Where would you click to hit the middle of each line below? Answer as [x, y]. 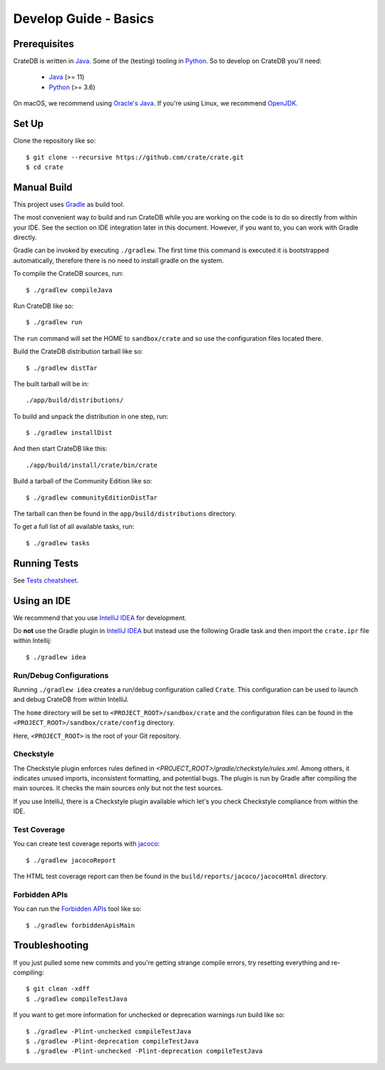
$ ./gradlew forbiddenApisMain [81, 925]
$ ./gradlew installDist [69, 433]
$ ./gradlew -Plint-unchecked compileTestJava [109, 1031]
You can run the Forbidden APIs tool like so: [77, 909]
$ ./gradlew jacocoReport [71, 860]
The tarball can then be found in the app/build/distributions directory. [125, 514]
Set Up [29, 124]
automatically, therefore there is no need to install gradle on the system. [119, 260]
